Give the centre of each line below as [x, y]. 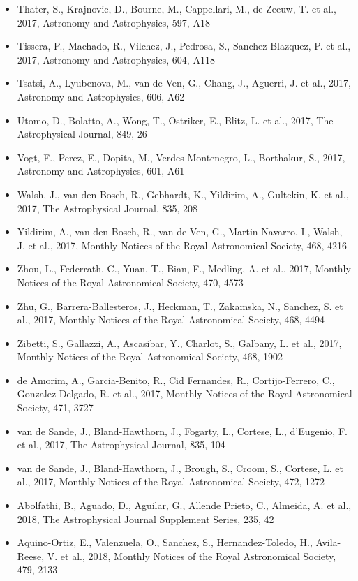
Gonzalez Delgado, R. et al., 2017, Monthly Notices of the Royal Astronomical [185, 394]
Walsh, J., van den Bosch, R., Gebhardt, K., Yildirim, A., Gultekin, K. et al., [183, 194]
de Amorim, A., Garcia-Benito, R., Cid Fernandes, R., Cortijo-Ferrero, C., [176, 380]
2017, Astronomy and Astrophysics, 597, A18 [113, 22]
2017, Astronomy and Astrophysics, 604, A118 [116, 59]
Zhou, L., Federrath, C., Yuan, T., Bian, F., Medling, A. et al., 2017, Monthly [184, 269]
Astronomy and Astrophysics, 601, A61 [101, 171]
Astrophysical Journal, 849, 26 [82, 134]
